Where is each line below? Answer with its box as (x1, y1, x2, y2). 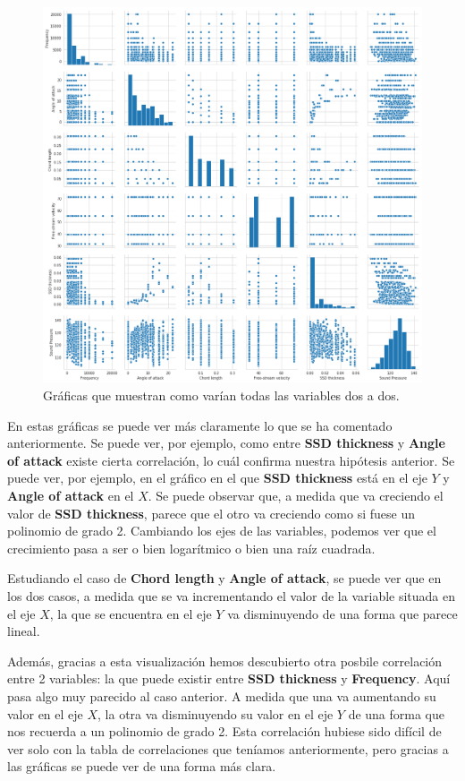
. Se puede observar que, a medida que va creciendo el (148, 486, 444, 504)
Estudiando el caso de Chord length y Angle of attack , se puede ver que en (7, 569, 442, 588)
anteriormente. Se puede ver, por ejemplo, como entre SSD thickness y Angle (7, 433, 445, 452)
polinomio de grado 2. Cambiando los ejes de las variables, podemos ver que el (7, 521, 436, 540)
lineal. (7, 622, 40, 640)
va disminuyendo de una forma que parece (227, 604, 458, 622)
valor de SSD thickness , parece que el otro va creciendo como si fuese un (7, 503, 415, 522)
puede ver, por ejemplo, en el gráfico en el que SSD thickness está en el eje (7, 468, 427, 487)
